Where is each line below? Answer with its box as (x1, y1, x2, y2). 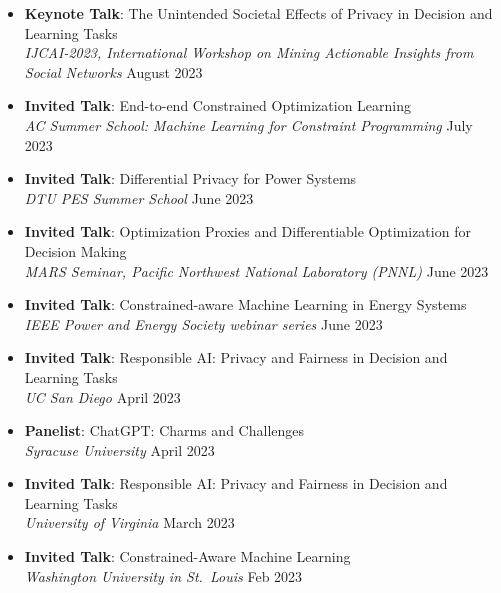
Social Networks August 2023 (24, 61, 203, 82)
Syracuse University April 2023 (24, 439, 215, 460)
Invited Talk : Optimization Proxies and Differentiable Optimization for (24, 221, 471, 242)
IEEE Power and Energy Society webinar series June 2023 (24, 313, 383, 334)
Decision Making (24, 240, 127, 261)
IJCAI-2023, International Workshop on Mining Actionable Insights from (24, 42, 474, 63)
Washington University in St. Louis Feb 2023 (24, 565, 303, 586)
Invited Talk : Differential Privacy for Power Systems (24, 168, 357, 189)
